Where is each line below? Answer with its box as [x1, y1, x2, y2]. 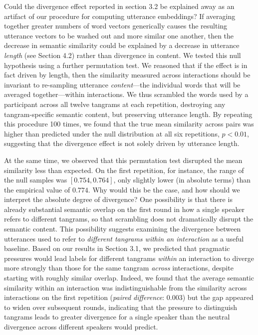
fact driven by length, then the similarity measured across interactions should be [4, 69, 251, 80]
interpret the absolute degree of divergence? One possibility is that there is [4, 194, 233, 204]
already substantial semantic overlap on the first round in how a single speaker [4, 203, 245, 214]
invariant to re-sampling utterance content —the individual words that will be [4, 79, 241, 89]
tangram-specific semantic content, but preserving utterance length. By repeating [4, 108, 253, 119]
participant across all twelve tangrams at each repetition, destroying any [4, 98, 226, 109]
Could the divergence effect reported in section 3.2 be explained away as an [4, 1, 235, 11]
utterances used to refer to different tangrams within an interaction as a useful [4, 233, 244, 243]
